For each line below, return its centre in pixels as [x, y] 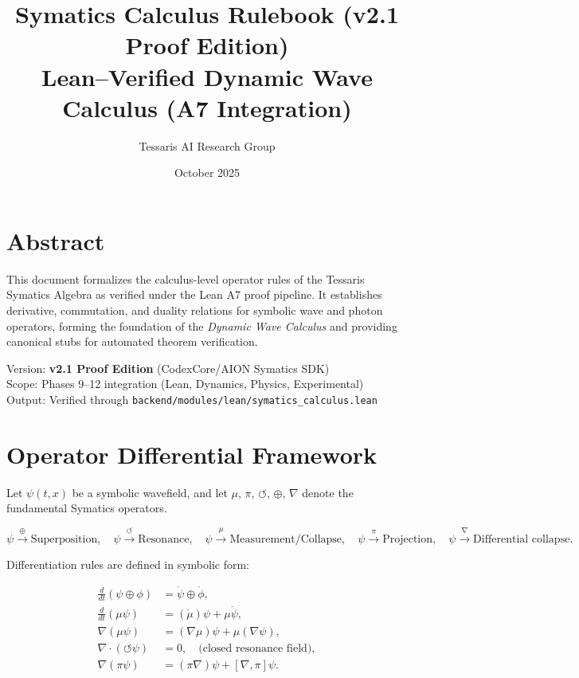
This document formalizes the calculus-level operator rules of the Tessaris [186, 278]
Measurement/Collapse [286, 539]
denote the [328, 492]
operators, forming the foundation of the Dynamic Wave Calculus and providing [202, 325]
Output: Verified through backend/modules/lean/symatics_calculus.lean [192, 399]
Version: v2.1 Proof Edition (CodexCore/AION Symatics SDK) [168, 368]
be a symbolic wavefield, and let [150, 492]
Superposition [64, 539]
